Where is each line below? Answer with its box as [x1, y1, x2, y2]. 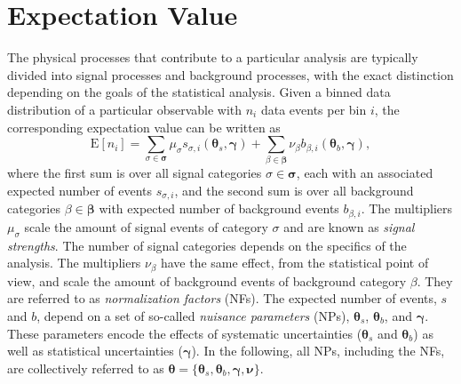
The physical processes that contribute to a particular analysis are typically [7, 48, 418, 67]
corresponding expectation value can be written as [7, 117, 281, 136]
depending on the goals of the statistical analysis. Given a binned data [7, 83, 391, 101]
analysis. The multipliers [7, 253, 141, 272]
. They [417, 271, 453, 290]
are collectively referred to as [7, 358, 164, 377]
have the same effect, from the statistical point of [160, 253, 429, 272]
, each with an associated [296, 164, 433, 182]
